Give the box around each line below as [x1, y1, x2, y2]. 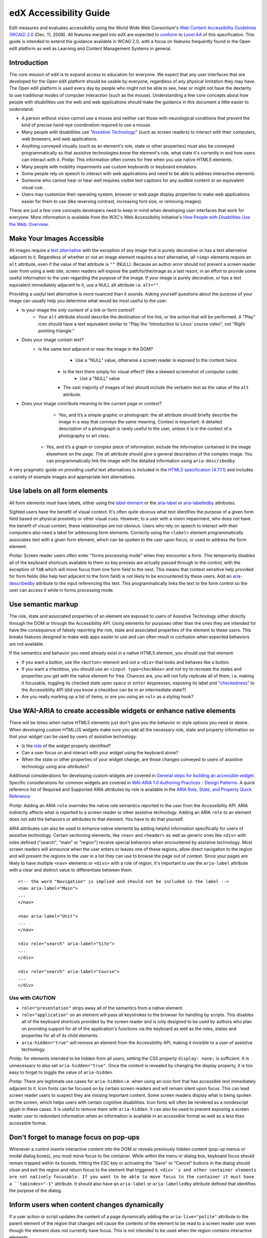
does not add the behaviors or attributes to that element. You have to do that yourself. [9, 816, 184, 822]
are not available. [9, 641, 44, 647]
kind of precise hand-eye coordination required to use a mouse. [21, 122, 152, 128]
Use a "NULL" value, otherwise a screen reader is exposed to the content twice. [75, 357, 238, 363]
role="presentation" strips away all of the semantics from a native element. [21, 1005, 184, 1011]
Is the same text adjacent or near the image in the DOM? [38, 346, 153, 352]
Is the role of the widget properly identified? [21, 743, 111, 749]
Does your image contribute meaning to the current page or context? [21, 401, 162, 407]
